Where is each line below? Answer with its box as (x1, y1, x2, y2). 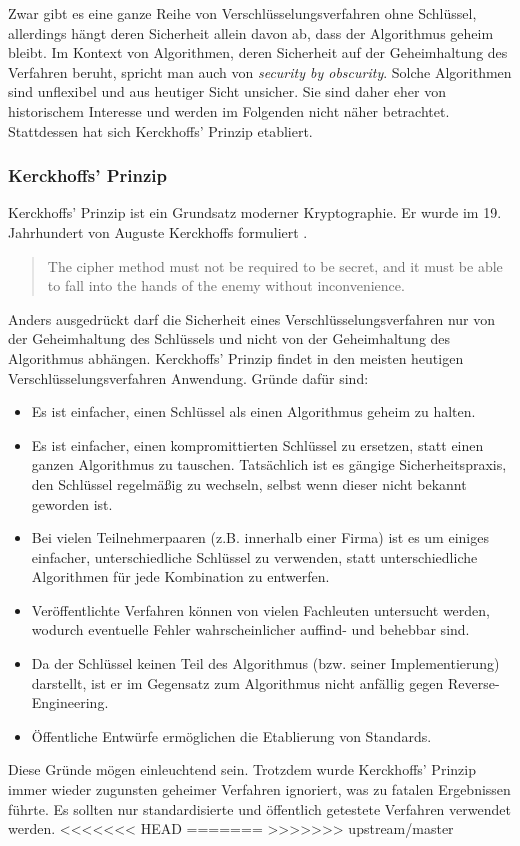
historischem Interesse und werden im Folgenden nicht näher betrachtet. (8, 100, 450, 121)
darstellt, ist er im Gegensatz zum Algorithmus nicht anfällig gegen (31, 672, 444, 693)
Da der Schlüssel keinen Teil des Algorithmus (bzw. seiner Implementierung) (31, 653, 500, 674)
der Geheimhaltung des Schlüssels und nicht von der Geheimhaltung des (8, 328, 451, 349)
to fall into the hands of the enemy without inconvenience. (47, 275, 405, 296)
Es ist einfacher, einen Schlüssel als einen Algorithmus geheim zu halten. (31, 401, 476, 422)
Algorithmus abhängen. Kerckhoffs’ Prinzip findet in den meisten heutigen (8, 347, 464, 368)
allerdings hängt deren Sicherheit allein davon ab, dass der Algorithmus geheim (8, 22, 494, 43)
